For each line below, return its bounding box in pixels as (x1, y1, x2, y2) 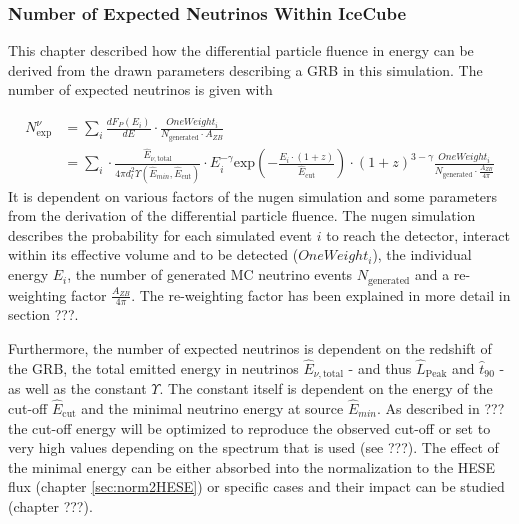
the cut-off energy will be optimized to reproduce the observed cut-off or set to (8, 417, 491, 438)
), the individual (372, 244, 472, 265)
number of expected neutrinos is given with (8, 79, 273, 100)
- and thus (348, 357, 412, 378)
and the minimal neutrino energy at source (81, 398, 344, 418)
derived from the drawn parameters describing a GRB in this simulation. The (8, 59, 483, 80)
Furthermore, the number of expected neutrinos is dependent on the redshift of (8, 337, 492, 358)
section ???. (8, 304, 79, 325)
